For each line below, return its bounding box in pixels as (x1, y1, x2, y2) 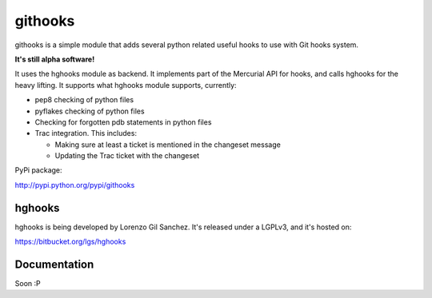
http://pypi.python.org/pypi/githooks (14, 180, 135, 189)
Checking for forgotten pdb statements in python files (34, 117, 212, 127)
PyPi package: (14, 165, 63, 175)
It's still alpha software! (14, 54, 95, 64)
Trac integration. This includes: (34, 129, 138, 138)
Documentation (14, 257, 94, 271)
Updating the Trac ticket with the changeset (54, 151, 200, 161)
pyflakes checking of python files (34, 106, 145, 116)
